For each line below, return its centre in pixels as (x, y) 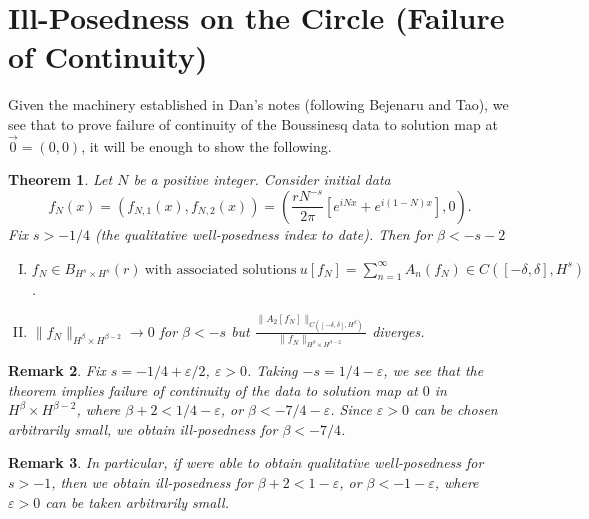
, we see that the (433, 370)
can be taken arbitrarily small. (137, 501)
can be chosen (455, 409)
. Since (351, 409)
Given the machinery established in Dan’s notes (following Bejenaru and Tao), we (258, 104)
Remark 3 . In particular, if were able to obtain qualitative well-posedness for (246, 462)
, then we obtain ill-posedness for (152, 482)
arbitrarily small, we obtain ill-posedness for (143, 428)
